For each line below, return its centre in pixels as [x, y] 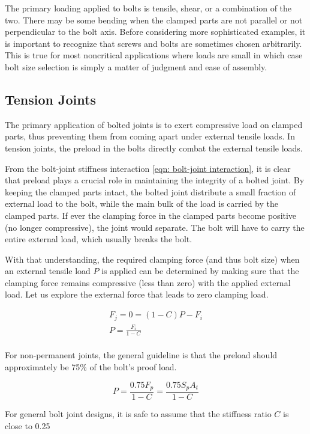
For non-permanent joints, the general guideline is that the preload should [141, 355]
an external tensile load [48, 271]
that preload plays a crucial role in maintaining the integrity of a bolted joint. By [155, 180]
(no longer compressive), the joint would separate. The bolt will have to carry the [155, 227]
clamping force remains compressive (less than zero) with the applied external [148, 282]
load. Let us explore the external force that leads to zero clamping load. [137, 294]
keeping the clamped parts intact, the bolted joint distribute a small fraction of [151, 191]
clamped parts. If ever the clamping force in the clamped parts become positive [151, 215]
